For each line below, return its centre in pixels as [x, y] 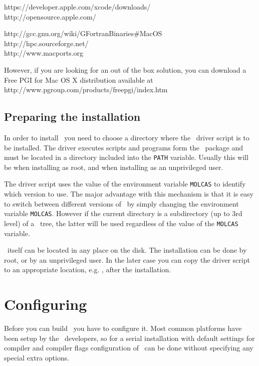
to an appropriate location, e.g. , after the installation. [88, 269]
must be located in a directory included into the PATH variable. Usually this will [126, 157]
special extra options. [37, 357]
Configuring [46, 304]
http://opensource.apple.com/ [50, 16]
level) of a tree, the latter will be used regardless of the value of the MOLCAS [121, 223]
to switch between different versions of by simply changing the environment [121, 203]
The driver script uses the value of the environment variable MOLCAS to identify [125, 184]
